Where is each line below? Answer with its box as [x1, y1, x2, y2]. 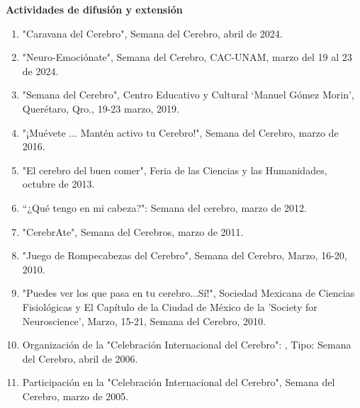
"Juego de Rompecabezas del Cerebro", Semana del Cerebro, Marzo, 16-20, [22, 248, 347, 263]
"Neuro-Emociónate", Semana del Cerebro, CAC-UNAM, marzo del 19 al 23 [22, 50, 352, 64]
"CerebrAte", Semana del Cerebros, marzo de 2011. [22, 224, 244, 239]
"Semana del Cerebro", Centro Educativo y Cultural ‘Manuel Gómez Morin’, [22, 87, 354, 102]
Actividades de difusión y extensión [6, 2, 183, 16]
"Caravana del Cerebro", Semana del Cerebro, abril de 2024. [22, 25, 283, 40]
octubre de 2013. [22, 176, 95, 191]
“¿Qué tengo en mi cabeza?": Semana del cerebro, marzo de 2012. [22, 200, 307, 215]
